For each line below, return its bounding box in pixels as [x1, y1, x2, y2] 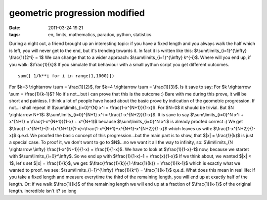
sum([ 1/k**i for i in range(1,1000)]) [18, 73, 115, 79]
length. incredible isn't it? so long [9, 188, 77, 194]
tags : [9, 31, 20, 37]
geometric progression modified [9, 7, 145, 18]
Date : [9, 25, 21, 31]
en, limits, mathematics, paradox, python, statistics [48, 31, 152, 37]
